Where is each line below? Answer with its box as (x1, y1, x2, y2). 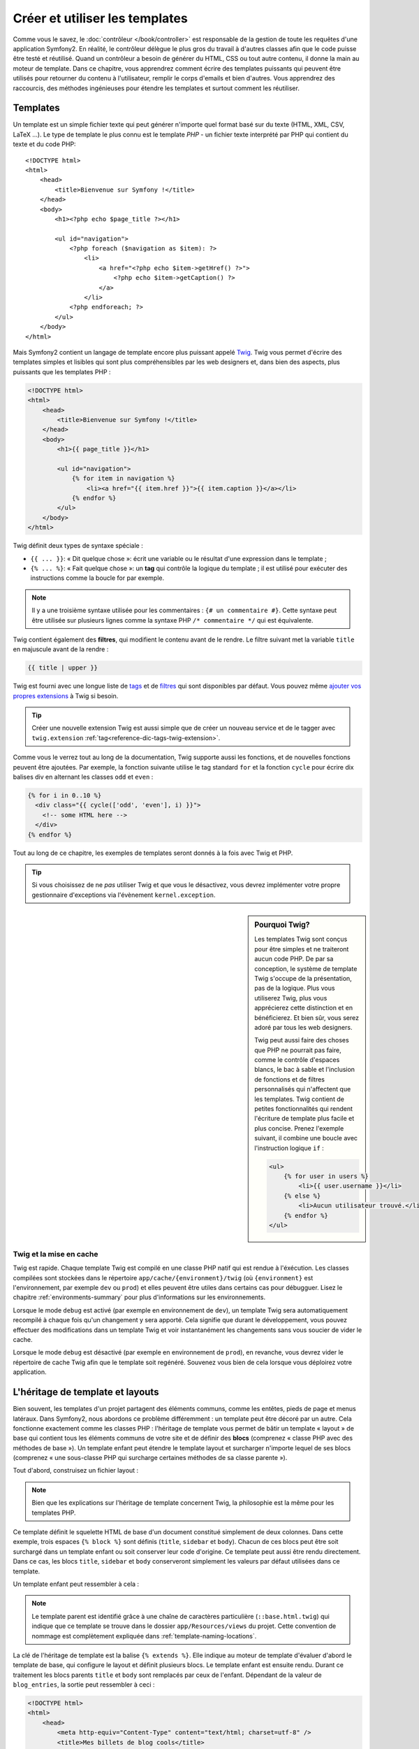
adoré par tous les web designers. (254, 1023, 353, 1031)
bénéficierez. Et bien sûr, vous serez (254, 1013, 360, 1021)
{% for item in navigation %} (71, 474, 175, 483)
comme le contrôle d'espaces (254, 1056, 340, 1064)
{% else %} (284, 1191, 321, 1200)
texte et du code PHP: (13, 140, 76, 148)
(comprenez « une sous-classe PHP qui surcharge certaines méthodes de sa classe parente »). (13, 1454, 288, 1462)
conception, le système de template (254, 964, 358, 972)
